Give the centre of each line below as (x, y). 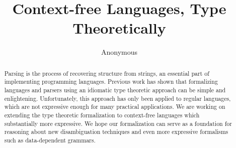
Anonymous (119, 52)
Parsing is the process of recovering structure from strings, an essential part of (107, 73)
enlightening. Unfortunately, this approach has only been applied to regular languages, (117, 98)
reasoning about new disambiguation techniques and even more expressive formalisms (116, 132)
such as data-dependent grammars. (50, 140)
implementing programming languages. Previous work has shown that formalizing (111, 82)
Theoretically (119, 28)
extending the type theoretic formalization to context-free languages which (102, 115)
